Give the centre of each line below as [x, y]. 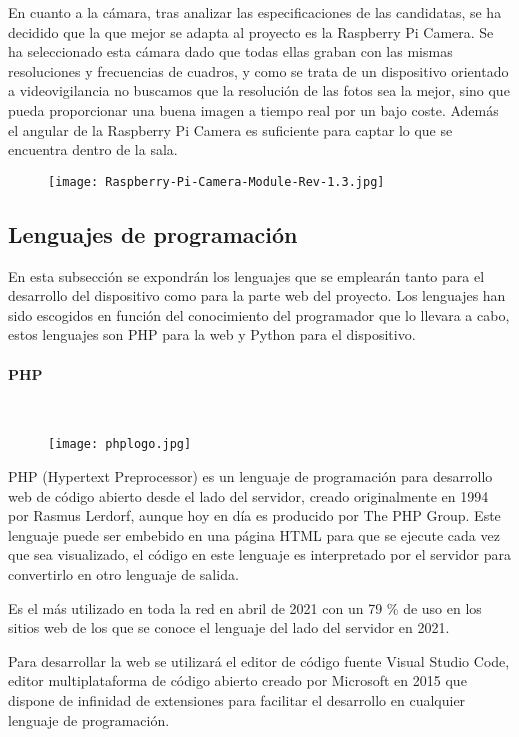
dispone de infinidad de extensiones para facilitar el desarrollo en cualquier [237, 699]
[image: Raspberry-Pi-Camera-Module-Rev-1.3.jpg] [216, 181]
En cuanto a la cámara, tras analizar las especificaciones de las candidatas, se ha [255, 12]
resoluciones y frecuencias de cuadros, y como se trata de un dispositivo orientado [258, 70]
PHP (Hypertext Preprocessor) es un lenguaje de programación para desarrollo [250, 476]
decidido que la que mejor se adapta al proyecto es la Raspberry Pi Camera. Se [251, 31]
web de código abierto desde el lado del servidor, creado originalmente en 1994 [248, 495]
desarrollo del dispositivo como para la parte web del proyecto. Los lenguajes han [257, 295]
